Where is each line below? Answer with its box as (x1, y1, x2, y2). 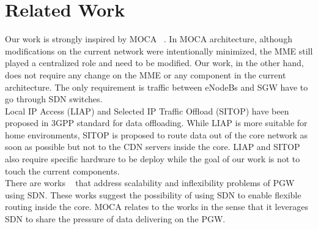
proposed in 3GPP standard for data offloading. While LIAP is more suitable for (5, 116, 308, 129)
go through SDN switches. (5, 92, 103, 105)
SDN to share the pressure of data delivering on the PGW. (5, 212, 226, 225)
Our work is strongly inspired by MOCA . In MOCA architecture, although (5, 32, 292, 45)
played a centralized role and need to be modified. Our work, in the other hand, (5, 56, 304, 69)
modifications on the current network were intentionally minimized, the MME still (5, 44, 313, 57)
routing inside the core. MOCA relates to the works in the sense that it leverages (5, 200, 309, 213)
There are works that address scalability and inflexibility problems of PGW (5, 176, 295, 189)
